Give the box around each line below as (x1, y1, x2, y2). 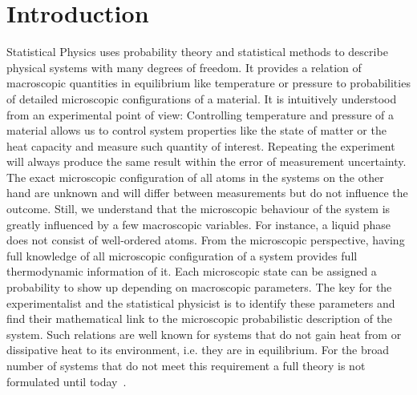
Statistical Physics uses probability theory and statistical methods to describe (6, 43, 388, 60)
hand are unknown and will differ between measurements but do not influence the (6, 184, 408, 201)
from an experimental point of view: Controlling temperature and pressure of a (6, 106, 395, 123)
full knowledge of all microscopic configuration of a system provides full (6, 247, 358, 264)
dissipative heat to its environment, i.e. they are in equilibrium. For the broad (6, 341, 390, 358)
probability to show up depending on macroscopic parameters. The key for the (6, 279, 392, 296)
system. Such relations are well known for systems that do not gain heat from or (6, 325, 402, 342)
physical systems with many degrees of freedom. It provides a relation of (6, 58, 362, 75)
